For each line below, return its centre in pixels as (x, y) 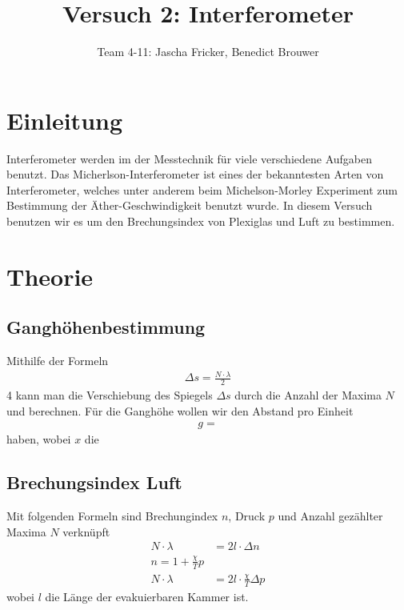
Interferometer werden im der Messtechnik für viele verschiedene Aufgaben (190, 158)
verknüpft (86, 531)
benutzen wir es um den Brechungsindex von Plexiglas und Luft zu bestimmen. (201, 221)
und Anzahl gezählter (330, 516)
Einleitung (65, 120)
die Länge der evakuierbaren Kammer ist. (147, 596)
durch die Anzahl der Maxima (308, 395)
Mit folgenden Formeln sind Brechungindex (112, 516)
